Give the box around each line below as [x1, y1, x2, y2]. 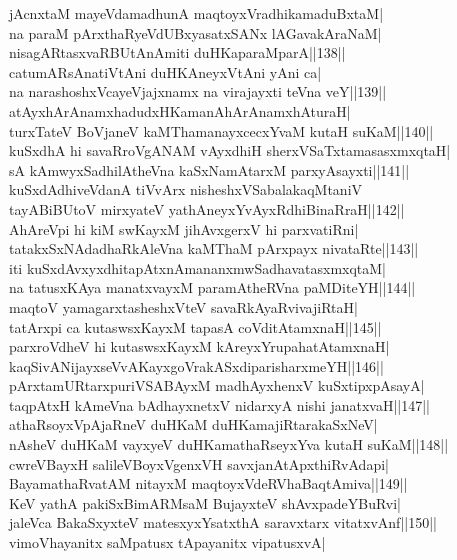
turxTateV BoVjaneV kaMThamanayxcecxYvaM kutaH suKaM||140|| [9, 120, 434, 141]
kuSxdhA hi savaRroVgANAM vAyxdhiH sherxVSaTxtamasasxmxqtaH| [9, 140, 451, 161]
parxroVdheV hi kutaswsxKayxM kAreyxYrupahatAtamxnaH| [9, 336, 390, 357]
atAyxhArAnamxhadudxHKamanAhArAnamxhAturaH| [9, 100, 351, 121]
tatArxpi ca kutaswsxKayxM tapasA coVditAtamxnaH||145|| [9, 316, 382, 337]
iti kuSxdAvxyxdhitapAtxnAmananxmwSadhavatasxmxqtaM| [9, 257, 387, 278]
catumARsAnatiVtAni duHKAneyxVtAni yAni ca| [9, 61, 322, 82]
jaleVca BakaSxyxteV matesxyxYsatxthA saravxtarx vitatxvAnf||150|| [9, 512, 437, 533]
